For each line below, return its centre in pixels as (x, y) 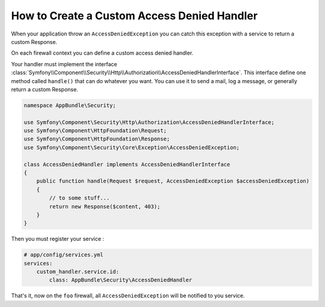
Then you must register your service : (58, 239)
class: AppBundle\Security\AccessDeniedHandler (121, 280)
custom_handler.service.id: (78, 272)
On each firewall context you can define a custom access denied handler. (102, 53)
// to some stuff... (79, 198)
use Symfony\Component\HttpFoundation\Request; (95, 131)
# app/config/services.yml (63, 255)
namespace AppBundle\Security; (70, 105)
